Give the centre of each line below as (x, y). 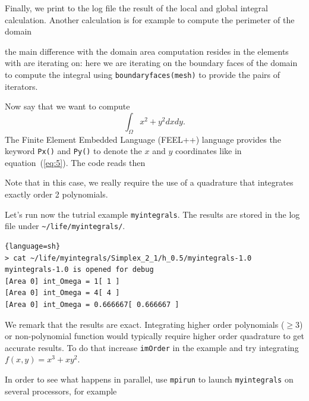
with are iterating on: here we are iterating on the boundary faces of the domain (151, 63)
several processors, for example (61, 391)
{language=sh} (33, 246)
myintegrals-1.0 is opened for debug (79, 270)
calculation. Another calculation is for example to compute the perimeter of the (150, 19)
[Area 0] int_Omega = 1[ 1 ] (62, 281)
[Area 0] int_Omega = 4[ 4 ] (62, 293)
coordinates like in (208, 151)
